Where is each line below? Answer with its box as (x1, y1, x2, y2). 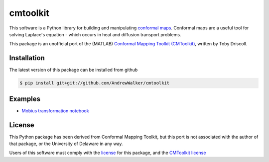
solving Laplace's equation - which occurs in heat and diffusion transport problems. (9, 31, 181, 37)
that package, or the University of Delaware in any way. (9, 141, 123, 147)
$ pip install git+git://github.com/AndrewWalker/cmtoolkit (19, 80, 170, 86)
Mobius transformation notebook (21, 107, 89, 114)
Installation (9, 54, 45, 62)
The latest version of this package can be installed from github (9, 67, 138, 73)
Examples (9, 94, 41, 103)
